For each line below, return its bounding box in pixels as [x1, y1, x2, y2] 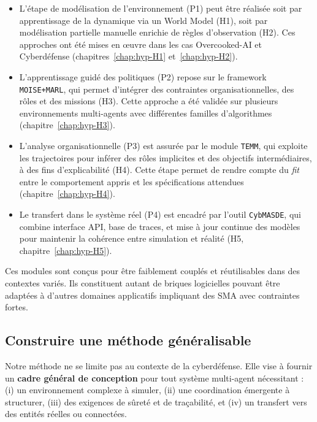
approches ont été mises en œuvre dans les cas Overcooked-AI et [19, 37, 262, 50]
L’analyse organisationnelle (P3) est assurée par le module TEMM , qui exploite [19, 139, 308, 152]
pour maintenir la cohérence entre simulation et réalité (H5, [19, 232, 244, 245]
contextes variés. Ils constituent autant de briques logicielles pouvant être [5, 277, 280, 290]
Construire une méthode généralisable [5, 331, 251, 350]
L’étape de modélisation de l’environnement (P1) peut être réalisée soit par [19, 2, 302, 14]
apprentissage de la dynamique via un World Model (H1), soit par [19, 13, 268, 26]
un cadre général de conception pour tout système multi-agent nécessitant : [5, 371, 304, 384]
